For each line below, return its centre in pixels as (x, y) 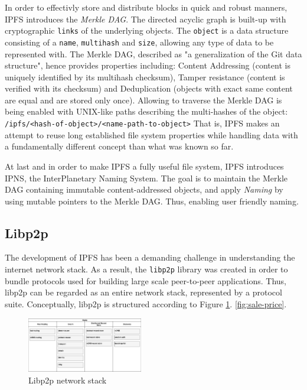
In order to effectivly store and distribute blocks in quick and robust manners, (146, 7)
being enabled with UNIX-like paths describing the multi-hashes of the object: (146, 111)
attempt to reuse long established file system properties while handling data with (151, 134)
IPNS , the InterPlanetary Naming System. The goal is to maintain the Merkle (146, 178)
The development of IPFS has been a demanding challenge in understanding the (150, 257)
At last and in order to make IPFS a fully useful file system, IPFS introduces (144, 166)
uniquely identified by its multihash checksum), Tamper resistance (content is (145, 77)
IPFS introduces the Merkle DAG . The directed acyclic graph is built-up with (146, 19)
